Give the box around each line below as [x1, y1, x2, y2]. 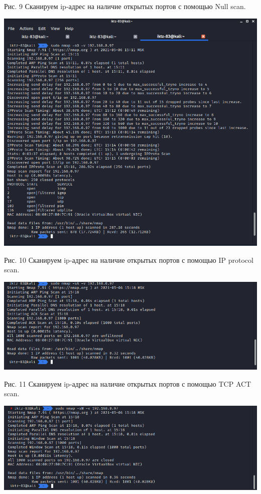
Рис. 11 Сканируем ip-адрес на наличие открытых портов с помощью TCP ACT [4, 378, 251, 389]
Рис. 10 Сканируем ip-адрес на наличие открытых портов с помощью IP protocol [4, 254, 253, 265]
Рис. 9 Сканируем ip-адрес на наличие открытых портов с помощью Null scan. [4, 1, 246, 11]
